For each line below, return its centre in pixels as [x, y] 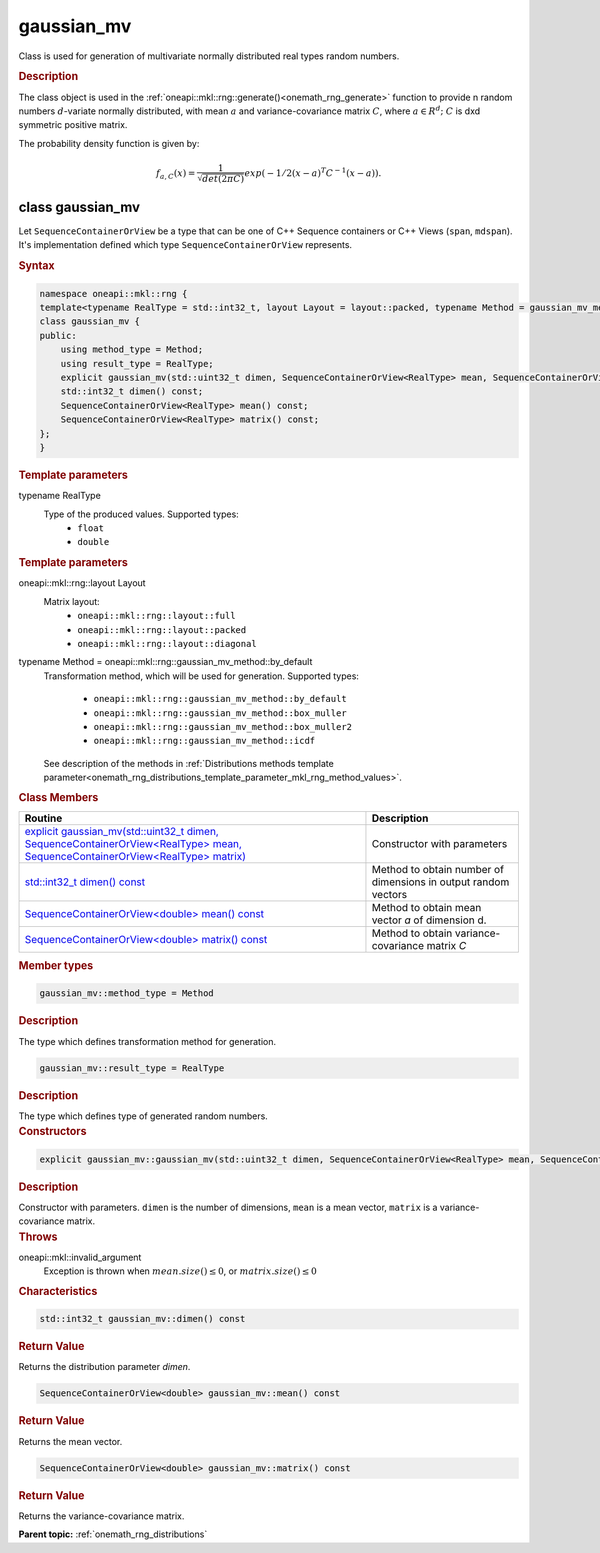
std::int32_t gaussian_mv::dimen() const [142, 1319]
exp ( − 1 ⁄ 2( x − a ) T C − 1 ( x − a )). [313, 172]
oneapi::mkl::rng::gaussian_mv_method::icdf [204, 741]
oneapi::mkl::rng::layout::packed [162, 629]
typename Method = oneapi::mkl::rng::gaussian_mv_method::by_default [165, 662]
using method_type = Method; [132, 349]
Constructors [52, 1132]
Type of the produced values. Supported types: [141, 514]
